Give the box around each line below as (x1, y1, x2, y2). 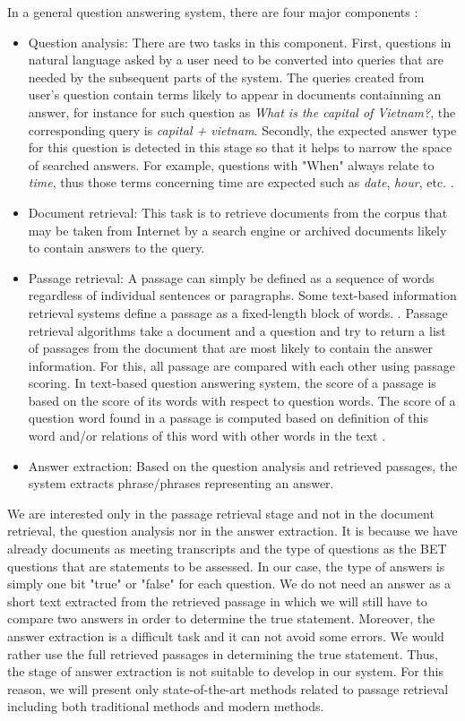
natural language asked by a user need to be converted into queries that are (28, 50, 443, 69)
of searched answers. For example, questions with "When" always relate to (28, 155, 435, 174)
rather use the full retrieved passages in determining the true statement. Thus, (7, 644, 438, 663)
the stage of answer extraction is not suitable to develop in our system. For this (7, 662, 443, 681)
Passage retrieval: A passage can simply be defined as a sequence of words (28, 268, 435, 287)
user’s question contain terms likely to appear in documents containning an (28, 85, 442, 104)
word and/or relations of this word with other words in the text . (28, 426, 386, 445)
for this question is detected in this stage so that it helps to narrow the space (28, 138, 452, 157)
